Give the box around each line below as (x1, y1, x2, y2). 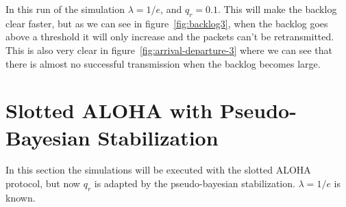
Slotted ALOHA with (5, 96, 213, 124)
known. (5, 190, 36, 204)
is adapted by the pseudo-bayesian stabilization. (94, 176, 295, 191)
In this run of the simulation (5, 2, 125, 16)
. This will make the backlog (217, 2, 337, 16)
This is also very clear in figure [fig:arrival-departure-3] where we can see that (5, 42, 332, 57)
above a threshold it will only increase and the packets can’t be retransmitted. (5, 29, 334, 44)
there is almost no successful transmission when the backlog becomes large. (5, 56, 321, 70)
